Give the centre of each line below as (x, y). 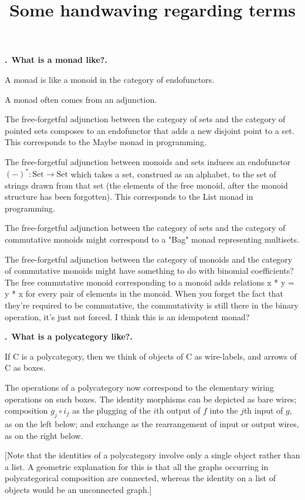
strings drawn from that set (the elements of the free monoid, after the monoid (146, 185)
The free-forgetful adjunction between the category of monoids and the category (149, 259)
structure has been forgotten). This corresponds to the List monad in (129, 197)
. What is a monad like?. (56, 60)
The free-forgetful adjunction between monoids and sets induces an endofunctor (148, 161)
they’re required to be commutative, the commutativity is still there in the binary (152, 305)
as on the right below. (44, 435)
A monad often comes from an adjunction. (81, 99)
